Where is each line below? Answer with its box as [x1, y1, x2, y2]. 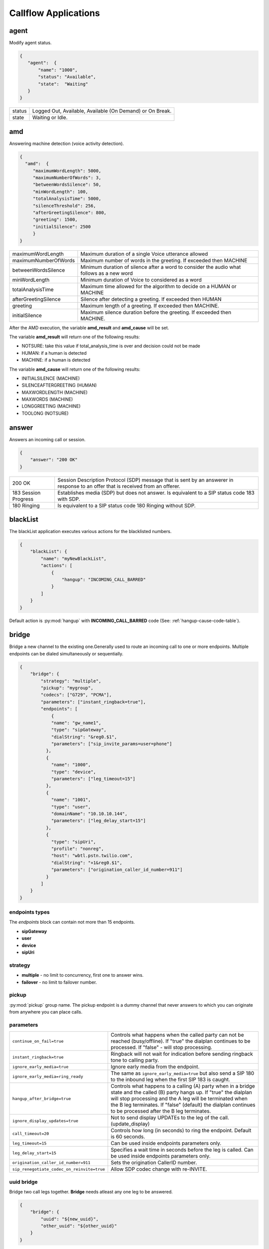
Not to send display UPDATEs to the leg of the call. [110, 1114, 229, 1121]
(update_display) [110, 1121, 150, 1128]
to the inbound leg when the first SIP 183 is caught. [110, 1076, 230, 1083]
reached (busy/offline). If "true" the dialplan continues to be [110, 1038, 251, 1045]
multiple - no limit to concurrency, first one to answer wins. [21, 972, 144, 978]
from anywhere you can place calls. [9, 1009, 83, 1015]
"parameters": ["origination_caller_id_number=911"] [51, 867, 183, 873]
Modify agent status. [9, 40, 52, 46]
